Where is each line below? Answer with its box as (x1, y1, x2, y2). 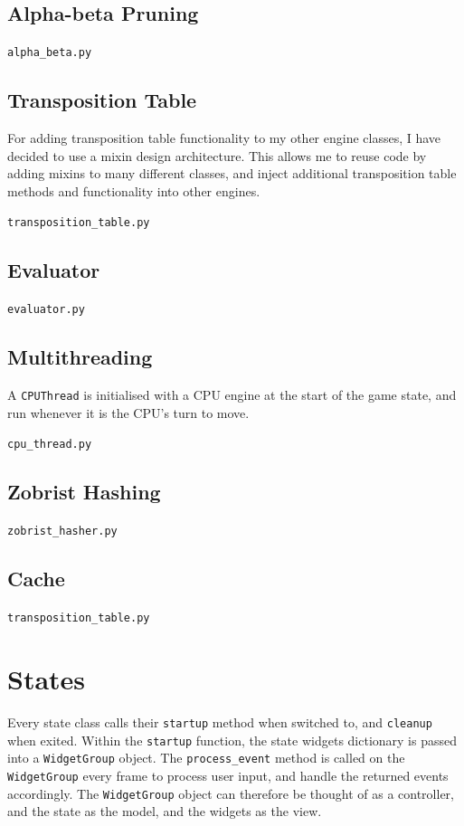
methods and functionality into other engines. (7, 181, 260, 200)
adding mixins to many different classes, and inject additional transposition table (7, 164, 457, 183)
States (7, 660, 86, 697)
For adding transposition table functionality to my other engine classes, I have (7, 128, 441, 147)
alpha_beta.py (7, 46, 92, 60)
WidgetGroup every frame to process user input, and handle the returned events (7, 765, 449, 784)
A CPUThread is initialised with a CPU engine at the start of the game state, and (7, 385, 457, 404)
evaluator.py (7, 303, 85, 317)
